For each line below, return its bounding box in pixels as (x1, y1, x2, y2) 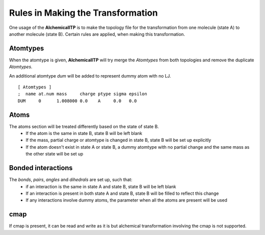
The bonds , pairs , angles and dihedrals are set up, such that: (9, 177, 132, 183)
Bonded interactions (9, 164, 73, 172)
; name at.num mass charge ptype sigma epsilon (18, 91, 147, 97)
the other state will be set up (26, 151, 83, 157)
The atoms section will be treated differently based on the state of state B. (9, 123, 159, 130)
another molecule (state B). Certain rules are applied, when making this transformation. (9, 31, 185, 37)
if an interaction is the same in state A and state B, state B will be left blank (26, 183, 177, 189)
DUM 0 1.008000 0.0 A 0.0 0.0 (18, 98, 137, 104)
